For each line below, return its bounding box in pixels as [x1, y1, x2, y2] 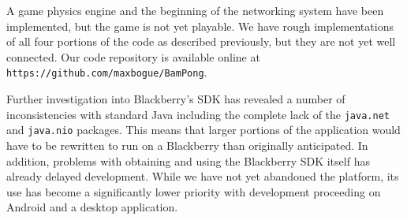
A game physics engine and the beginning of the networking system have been [6, 2, 384, 18]
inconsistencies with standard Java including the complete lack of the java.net [6, 106, 390, 122]
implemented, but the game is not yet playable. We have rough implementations [6, 17, 394, 34]
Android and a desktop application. [6, 199, 178, 215]
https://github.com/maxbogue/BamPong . [6, 64, 207, 80]
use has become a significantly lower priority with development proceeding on [6, 183, 381, 199]
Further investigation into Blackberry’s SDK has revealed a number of [6, 91, 345, 107]
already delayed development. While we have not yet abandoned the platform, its [6, 168, 399, 185]
